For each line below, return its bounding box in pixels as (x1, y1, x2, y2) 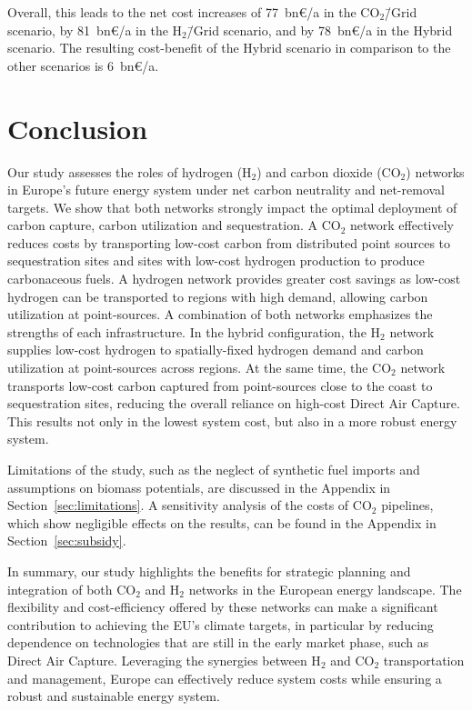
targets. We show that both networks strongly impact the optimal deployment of (7, 197, 457, 216)
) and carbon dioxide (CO (256, 162, 401, 181)
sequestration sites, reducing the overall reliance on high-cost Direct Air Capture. (7, 394, 460, 413)
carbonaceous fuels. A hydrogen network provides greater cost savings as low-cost (7, 269, 461, 288)
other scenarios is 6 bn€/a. (7, 55, 159, 75)
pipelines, (381, 496, 434, 515)
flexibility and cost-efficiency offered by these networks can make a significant (7, 597, 438, 616)
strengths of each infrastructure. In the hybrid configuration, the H (7, 322, 381, 341)
